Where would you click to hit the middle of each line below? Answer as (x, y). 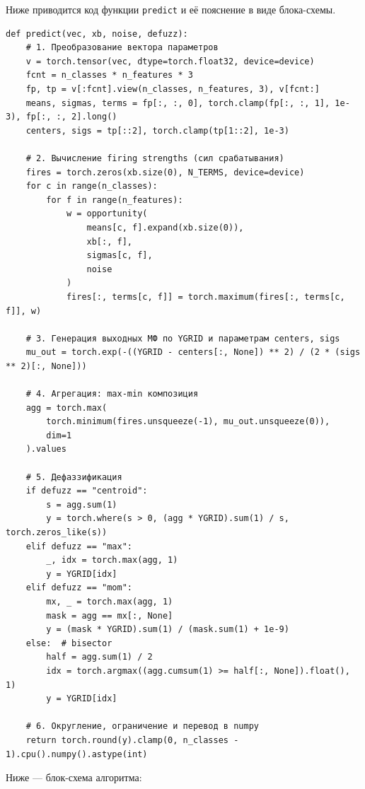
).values (46, 449)
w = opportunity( (107, 214)
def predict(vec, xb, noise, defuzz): (97, 34)
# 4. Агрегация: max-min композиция (112, 394)
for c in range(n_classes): (92, 186)
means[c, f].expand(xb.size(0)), (165, 227)
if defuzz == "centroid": (87, 491)
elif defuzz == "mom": (79, 588)
